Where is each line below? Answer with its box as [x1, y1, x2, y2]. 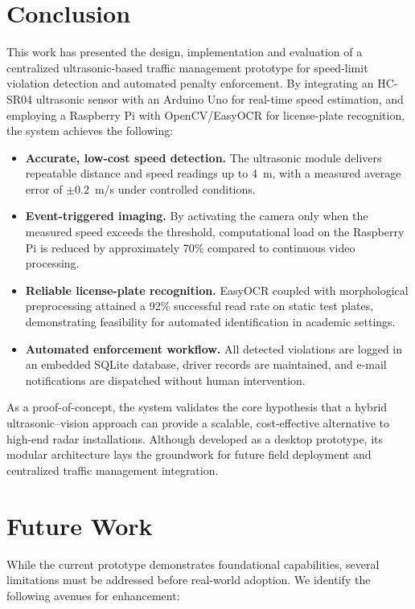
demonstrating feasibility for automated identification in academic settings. [25, 313, 396, 330]
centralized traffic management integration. [6, 461, 219, 478]
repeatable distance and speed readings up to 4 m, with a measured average [25, 165, 401, 182]
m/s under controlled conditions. [94, 180, 256, 197]
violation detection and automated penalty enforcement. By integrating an [6, 75, 374, 92]
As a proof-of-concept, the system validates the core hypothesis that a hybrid [6, 399, 388, 415]
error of [25, 180, 63, 197]
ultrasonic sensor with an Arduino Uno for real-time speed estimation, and [35, 90, 404, 107]
